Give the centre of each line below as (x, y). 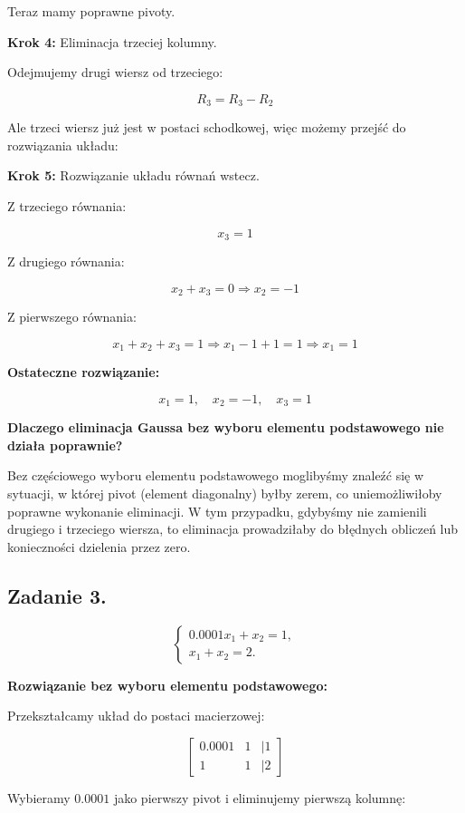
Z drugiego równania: (66, 261)
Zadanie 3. (57, 595)
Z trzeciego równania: (67, 206)
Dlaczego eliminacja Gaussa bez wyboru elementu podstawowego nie (226, 427)
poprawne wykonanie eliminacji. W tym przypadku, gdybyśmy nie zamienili (217, 511)
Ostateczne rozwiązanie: (84, 372)
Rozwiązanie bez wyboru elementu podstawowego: (167, 685)
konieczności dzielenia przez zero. (99, 546)
